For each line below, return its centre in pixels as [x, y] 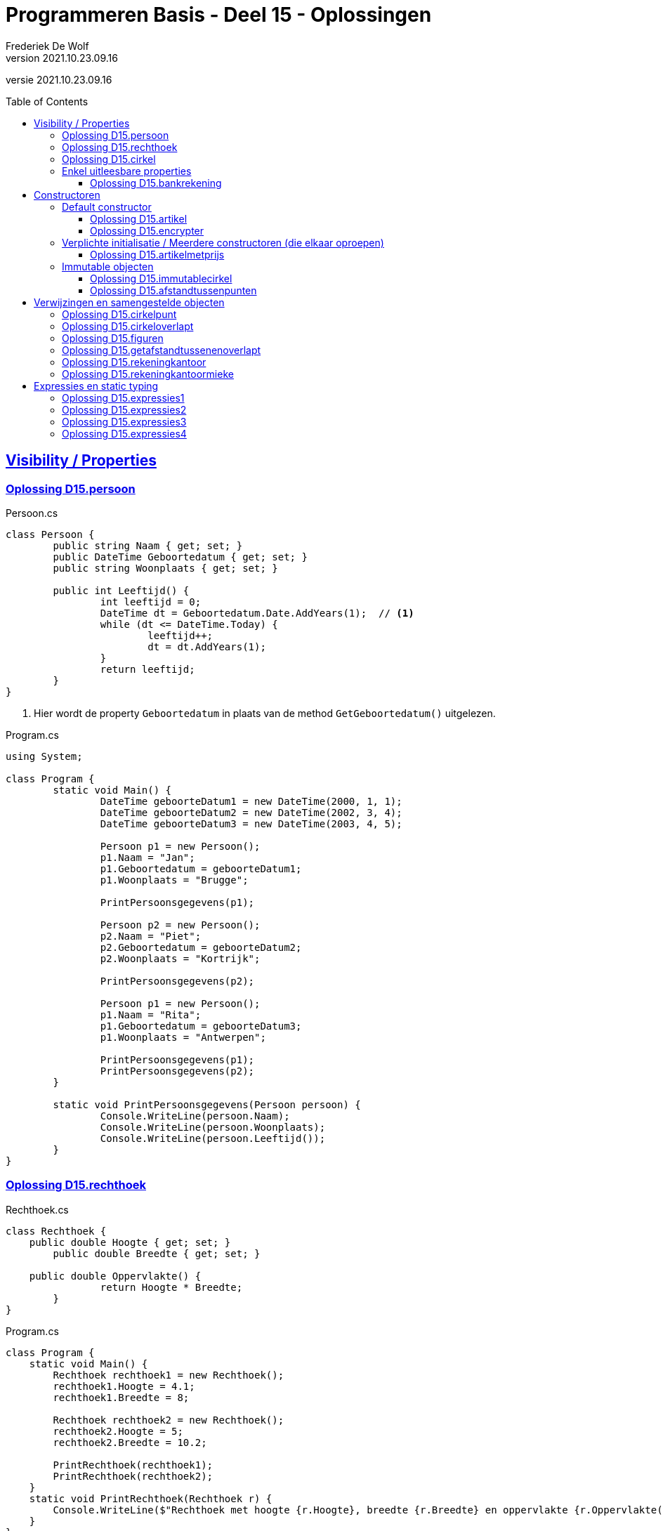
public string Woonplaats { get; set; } [165, 568]
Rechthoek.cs [37, 1209]
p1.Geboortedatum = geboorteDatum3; [201, 1026]
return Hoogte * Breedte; [171, 1287]
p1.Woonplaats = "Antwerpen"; [183, 1037]
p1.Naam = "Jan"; [147, 857]
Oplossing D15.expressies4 [124, 433]
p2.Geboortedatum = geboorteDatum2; [201, 947]
